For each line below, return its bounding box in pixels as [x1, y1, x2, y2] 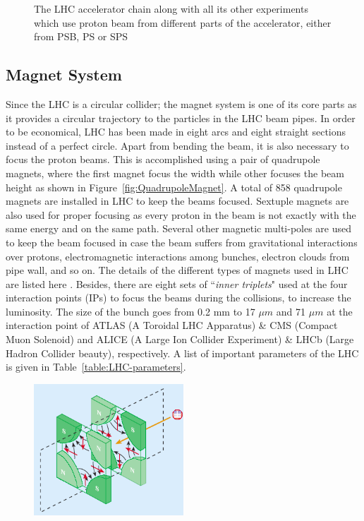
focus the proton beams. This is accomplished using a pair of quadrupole [6, 152, 320, 167]
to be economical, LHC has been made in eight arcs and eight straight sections [6, 124, 346, 139]
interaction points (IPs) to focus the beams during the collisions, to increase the [6, 290, 351, 305]
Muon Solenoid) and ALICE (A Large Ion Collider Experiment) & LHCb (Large [6, 332, 354, 347]
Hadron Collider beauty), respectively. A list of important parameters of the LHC [6, 345, 359, 360]
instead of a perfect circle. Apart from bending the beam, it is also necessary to [6, 138, 349, 152]
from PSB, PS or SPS [34, 29, 128, 44]
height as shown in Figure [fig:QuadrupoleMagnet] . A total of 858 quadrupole [6, 179, 342, 194]
